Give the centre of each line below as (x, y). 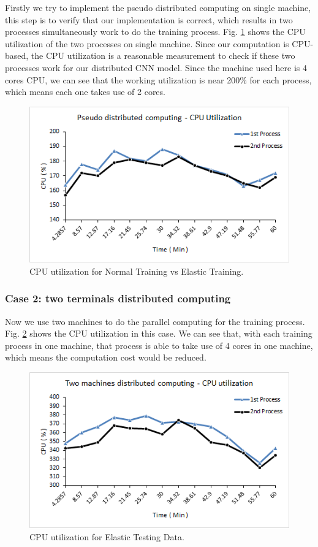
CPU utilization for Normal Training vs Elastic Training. (137, 271)
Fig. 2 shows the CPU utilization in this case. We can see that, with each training (159, 333)
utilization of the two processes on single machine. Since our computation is (147, 43)
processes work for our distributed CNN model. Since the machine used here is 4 (156, 67)
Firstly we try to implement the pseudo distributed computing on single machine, (158, 7)
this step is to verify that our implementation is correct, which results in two (149, 19)
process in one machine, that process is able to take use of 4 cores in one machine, (159, 345)
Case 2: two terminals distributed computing (118, 298)
